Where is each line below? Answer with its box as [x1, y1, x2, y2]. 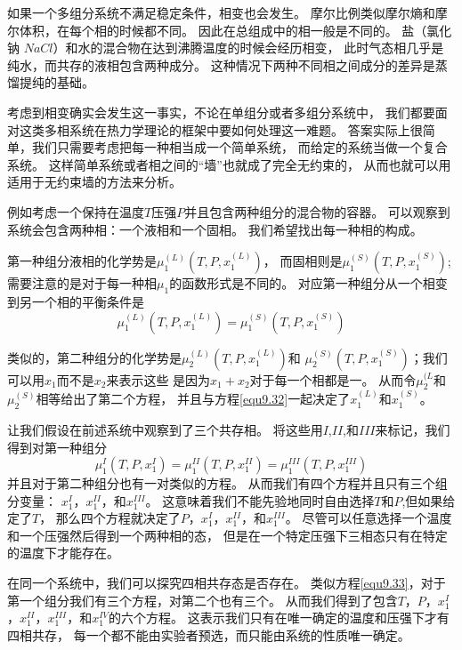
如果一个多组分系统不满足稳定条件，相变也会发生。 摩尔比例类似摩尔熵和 [7, 4, 435, 21]
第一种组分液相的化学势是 [7, 252, 157, 270]
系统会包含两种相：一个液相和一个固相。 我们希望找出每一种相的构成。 [7, 220, 423, 238]
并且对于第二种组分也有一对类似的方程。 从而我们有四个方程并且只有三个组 [7, 474, 448, 493]
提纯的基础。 [19, 73, 94, 92]
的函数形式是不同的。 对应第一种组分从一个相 [169, 274, 435, 293]
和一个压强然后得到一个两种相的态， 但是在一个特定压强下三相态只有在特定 [7, 526, 448, 544]
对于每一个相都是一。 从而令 [249, 370, 417, 389]
